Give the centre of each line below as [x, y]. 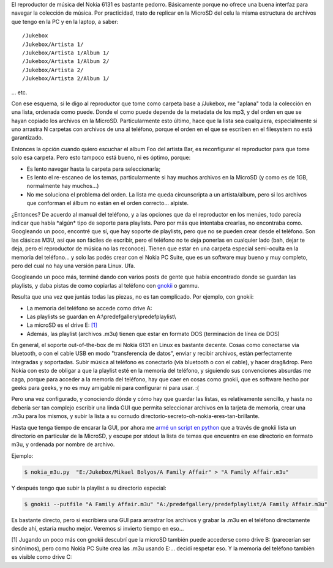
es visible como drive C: [42, 557]
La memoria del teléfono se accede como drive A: [89, 308]
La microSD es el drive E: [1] [62, 325]
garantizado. [27, 138]
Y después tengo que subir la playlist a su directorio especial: [89, 488]
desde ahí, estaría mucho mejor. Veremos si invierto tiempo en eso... [98, 529]
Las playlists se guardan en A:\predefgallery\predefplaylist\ [101, 316]
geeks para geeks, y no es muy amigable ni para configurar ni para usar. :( [105, 388]
